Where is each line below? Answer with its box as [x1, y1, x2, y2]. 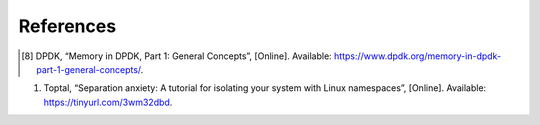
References [18, 15, 117, 37]
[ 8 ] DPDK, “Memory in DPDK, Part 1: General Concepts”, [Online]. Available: [21, 50, 332, 62]
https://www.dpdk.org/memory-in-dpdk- [333, 50, 502, 62]
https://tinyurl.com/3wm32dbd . [43, 96, 173, 108]
